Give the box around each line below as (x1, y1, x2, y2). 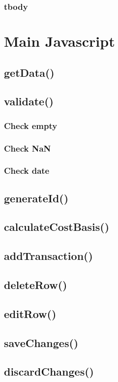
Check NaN (4, 142, 51, 154)
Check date (4, 164, 50, 177)
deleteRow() (4, 277, 67, 292)
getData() (4, 64, 55, 80)
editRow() (4, 306, 57, 321)
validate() (4, 94, 54, 109)
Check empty (4, 119, 58, 131)
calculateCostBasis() (4, 219, 110, 234)
